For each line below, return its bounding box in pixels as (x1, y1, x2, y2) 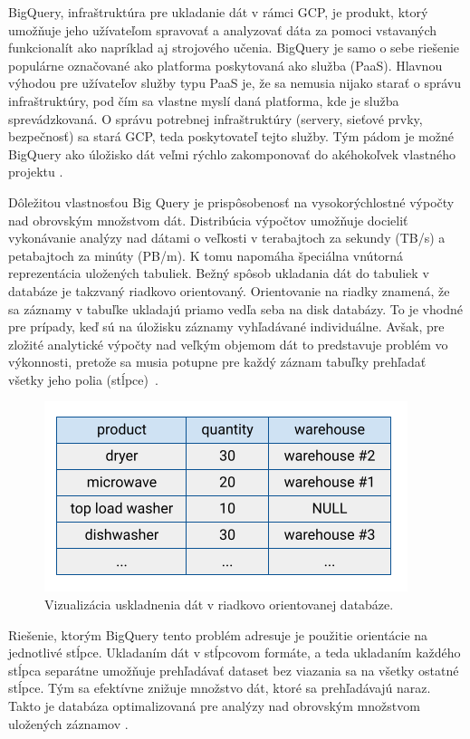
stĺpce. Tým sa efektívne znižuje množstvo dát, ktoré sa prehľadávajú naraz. (8, 678, 431, 697)
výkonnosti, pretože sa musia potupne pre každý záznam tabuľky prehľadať (8, 352, 427, 371)
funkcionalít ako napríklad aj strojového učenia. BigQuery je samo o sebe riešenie (8, 38, 460, 57)
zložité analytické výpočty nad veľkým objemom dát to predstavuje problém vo (8, 334, 448, 353)
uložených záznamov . (8, 714, 129, 733)
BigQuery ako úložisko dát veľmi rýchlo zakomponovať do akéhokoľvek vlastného (8, 144, 456, 163)
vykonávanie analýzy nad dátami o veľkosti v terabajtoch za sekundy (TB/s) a (8, 228, 446, 247)
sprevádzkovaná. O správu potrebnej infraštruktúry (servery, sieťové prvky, (8, 109, 423, 128)
